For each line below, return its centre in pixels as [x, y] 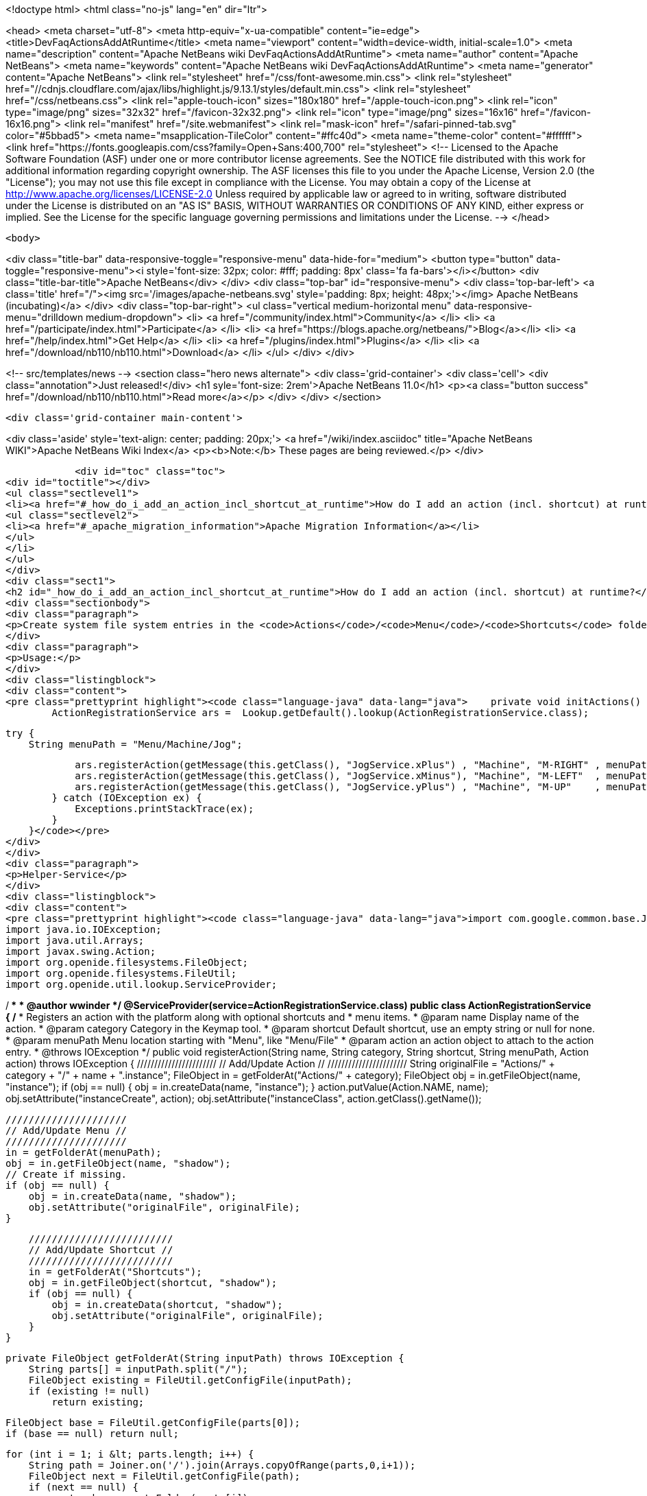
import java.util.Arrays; [75, 940]
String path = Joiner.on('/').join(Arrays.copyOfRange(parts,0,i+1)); [222, 1465]
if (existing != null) [89, 1391]
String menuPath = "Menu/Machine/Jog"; [135, 744]
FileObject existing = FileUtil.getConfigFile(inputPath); [190, 1380]
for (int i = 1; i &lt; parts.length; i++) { [130, 1454]
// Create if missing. [66, 1174]
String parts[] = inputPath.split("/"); [138, 1369]
